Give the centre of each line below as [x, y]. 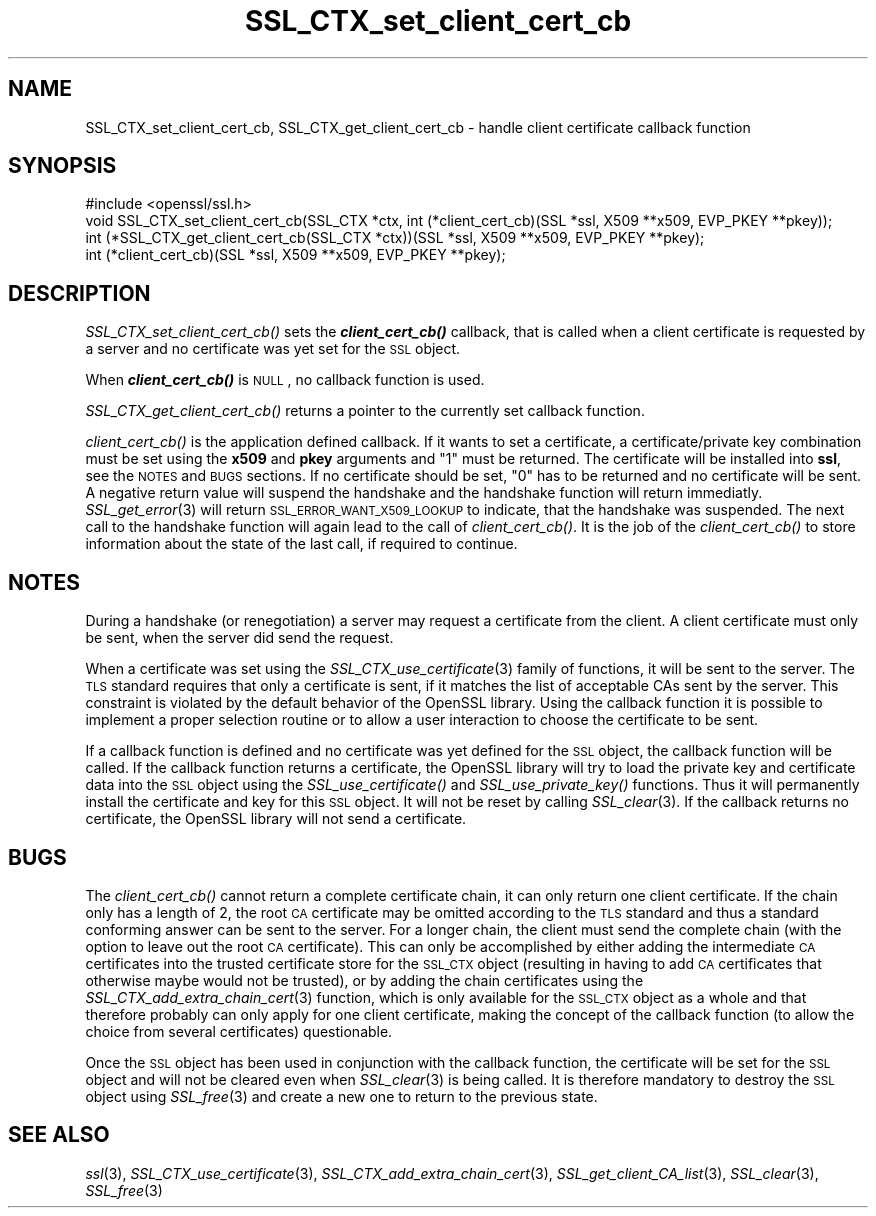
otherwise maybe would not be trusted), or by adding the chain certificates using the [364, 980]
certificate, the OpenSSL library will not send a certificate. [276, 819]
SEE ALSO [59, 1135]
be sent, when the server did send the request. [239, 638]
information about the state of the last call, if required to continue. [301, 544]
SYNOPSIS [62, 166]
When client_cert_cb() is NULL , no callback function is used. [285, 380]
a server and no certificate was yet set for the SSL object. [273, 349]
